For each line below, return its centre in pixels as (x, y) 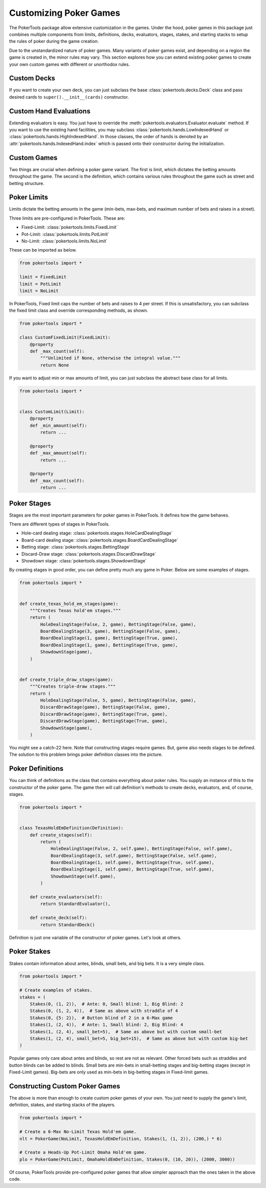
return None (54, 365)
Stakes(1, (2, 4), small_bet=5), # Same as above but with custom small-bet (126, 1032)
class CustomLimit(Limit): (52, 411)
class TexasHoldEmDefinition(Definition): (71, 828)
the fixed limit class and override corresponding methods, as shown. (79, 310)
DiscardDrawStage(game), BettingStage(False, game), (105, 707)
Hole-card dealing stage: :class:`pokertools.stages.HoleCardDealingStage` (97, 533)
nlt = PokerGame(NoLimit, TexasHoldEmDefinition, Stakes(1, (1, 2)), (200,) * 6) (121, 1139)
